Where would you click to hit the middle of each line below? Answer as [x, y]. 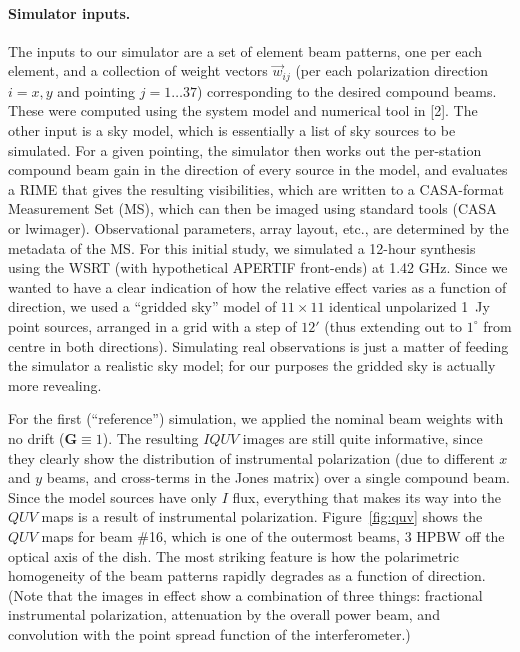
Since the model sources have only [113, 496]
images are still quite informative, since [362, 437]
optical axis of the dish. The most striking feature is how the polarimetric [233, 555]
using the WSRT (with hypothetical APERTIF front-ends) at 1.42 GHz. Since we [258, 267]
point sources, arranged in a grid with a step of [152, 325]
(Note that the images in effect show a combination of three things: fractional [245, 594]
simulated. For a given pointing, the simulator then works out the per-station [245, 149]
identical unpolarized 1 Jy [409, 306]
